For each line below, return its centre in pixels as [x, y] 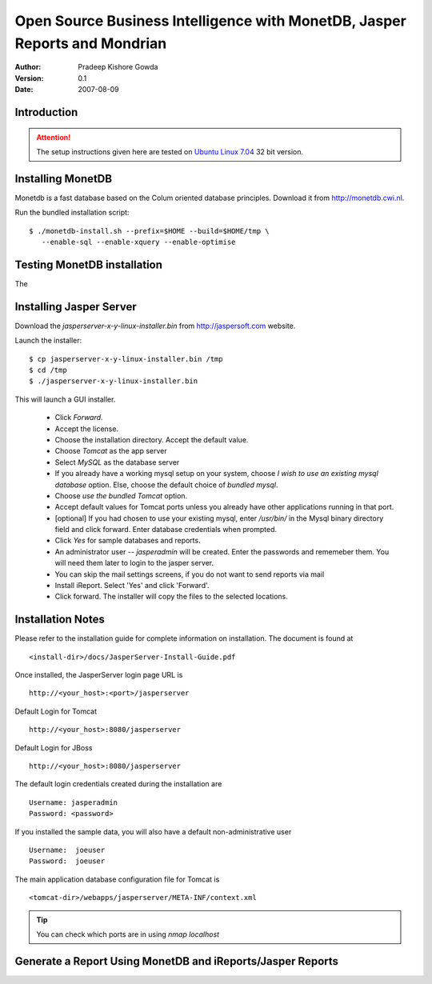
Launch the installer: [48, 341]
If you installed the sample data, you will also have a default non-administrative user [153, 831]
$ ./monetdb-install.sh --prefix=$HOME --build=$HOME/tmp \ [149, 231]
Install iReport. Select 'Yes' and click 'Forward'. [132, 586]
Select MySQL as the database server [117, 462]
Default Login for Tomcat [56, 711]
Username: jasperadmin [74, 802]
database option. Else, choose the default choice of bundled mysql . [166, 485]
